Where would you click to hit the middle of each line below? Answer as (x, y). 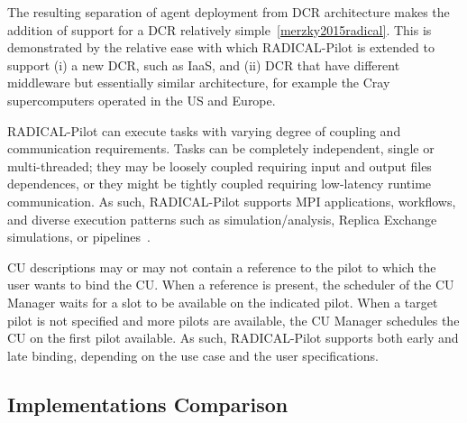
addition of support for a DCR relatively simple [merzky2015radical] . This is (220, 29)
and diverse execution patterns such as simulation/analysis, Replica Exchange (222, 219)
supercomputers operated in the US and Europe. (142, 100)
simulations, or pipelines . (79, 237)
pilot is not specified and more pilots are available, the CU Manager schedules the (233, 320)
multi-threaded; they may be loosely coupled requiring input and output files (220, 166)
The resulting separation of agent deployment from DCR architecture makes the (229, 12)
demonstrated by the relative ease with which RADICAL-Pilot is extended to (221, 47)
